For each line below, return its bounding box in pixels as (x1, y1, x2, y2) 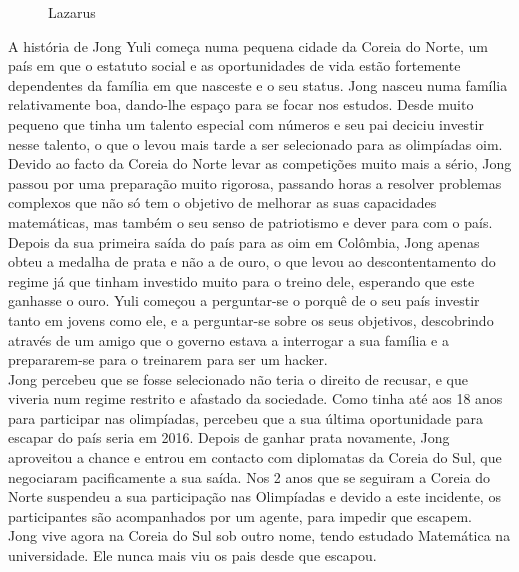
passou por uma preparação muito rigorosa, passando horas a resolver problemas (8, 172, 502, 193)
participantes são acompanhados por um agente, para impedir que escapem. (8, 505, 473, 526)
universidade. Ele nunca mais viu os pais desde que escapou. (8, 545, 377, 566)
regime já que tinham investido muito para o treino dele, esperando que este (8, 270, 475, 291)
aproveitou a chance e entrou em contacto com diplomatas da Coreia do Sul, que (8, 447, 502, 468)
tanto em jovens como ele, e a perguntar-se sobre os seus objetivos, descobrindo (8, 309, 494, 330)
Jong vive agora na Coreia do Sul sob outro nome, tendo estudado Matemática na (8, 525, 511, 546)
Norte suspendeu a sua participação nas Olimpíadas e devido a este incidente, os (8, 486, 501, 507)
